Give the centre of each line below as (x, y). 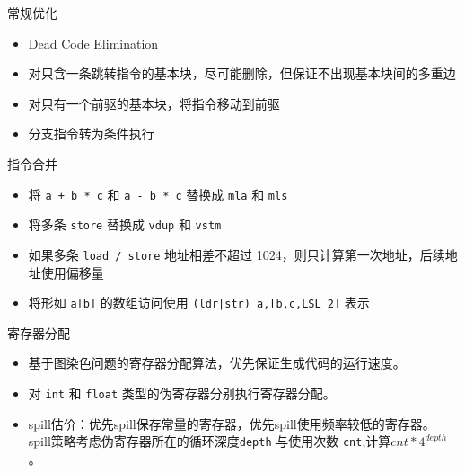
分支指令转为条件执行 (91, 134)
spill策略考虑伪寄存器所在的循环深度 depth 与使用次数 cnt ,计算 (210, 441)
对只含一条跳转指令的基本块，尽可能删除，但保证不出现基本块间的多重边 (242, 73)
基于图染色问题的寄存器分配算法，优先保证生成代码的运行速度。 (217, 363)
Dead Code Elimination (93, 43)
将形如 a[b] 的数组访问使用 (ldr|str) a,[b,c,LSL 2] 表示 (199, 303)
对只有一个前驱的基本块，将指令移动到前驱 (154, 103)
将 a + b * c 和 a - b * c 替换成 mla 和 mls (158, 194)
